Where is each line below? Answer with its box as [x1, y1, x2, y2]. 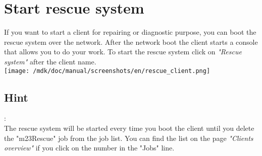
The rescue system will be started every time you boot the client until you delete [4, 122, 254, 133]
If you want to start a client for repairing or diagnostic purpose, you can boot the [4, 27, 256, 37]
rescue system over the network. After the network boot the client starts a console [4, 36, 258, 47]
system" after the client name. [4, 56, 96, 66]
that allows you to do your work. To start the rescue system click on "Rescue [4, 46, 242, 57]
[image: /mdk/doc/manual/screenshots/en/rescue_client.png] [4, 67, 211, 74]
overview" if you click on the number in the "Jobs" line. [4, 142, 175, 153]
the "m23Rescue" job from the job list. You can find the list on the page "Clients [4, 132, 253, 143]
